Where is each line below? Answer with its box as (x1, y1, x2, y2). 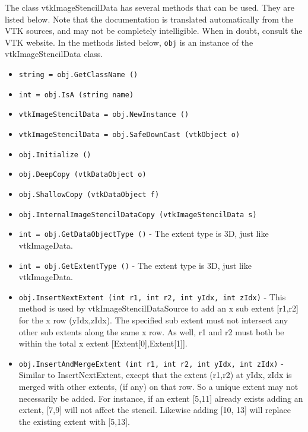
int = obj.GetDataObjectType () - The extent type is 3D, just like (18, 227, 269, 240)
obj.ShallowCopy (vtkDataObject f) (18, 190, 160, 199)
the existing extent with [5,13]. (18, 415, 130, 427)
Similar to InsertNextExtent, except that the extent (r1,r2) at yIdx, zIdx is (18, 369, 292, 381)
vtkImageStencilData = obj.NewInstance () (18, 110, 189, 119)
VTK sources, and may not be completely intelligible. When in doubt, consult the (5, 24, 303, 37)
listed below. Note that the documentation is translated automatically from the (5, 12, 294, 25)
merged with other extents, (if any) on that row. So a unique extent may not (18, 380, 299, 393)
